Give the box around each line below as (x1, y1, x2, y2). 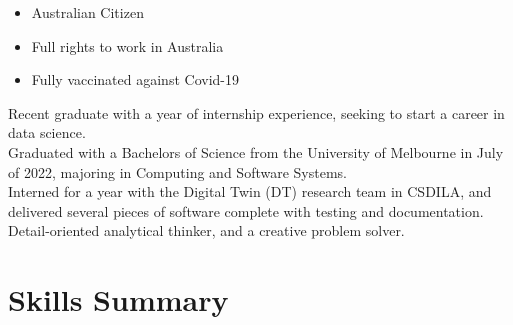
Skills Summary (8, 279, 229, 320)
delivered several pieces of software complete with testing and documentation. (8, 200, 484, 221)
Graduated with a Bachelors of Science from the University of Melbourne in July (8, 141, 504, 162)
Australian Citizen (31, 2, 144, 22)
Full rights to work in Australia (31, 35, 224, 56)
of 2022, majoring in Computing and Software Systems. (8, 161, 347, 182)
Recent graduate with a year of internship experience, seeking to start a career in (8, 102, 505, 123)
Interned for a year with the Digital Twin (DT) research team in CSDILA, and (8, 181, 492, 202)
